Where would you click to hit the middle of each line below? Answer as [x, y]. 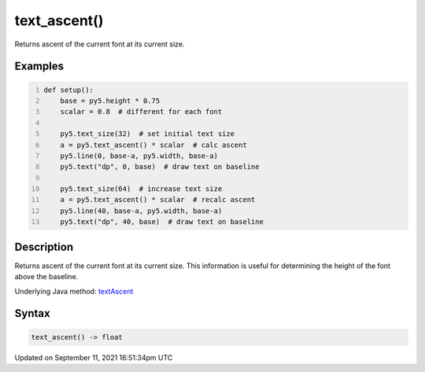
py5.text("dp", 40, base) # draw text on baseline [162, 222]
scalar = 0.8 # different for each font [141, 112]
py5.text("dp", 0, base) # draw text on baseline [160, 167]
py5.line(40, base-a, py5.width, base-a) [141, 211]
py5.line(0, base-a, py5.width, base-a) [139, 156]
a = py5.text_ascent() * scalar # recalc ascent [158, 200]
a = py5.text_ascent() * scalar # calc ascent [153, 145]
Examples [39, 66]
